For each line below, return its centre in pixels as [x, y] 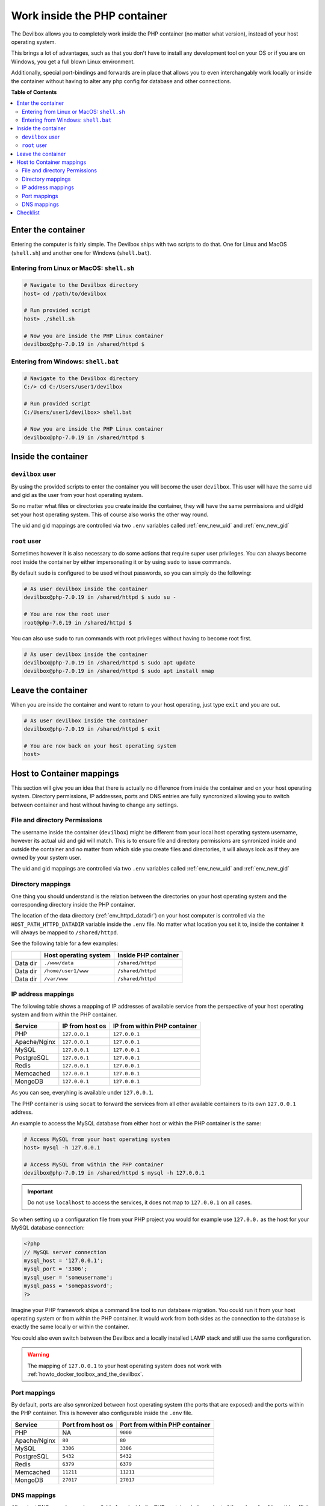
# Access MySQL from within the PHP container [94, 1164]
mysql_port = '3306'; [56, 1269]
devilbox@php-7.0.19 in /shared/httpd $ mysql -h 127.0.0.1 [114, 1173]
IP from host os [84, 1026]
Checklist [28, 213]
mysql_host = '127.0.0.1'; [63, 1261]
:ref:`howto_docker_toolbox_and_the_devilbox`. [85, 1374]
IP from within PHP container [155, 1026]
